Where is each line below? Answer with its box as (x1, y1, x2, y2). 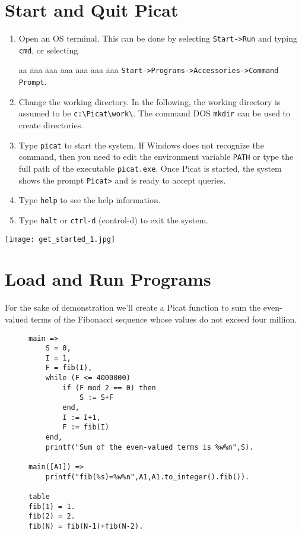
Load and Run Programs (5, 267, 211, 291)
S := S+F (79, 393, 114, 402)
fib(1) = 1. (28, 502, 75, 511)
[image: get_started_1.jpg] (5, 235, 116, 244)
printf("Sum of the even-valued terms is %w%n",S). (45, 443, 254, 451)
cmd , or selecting (18, 43, 78, 56)
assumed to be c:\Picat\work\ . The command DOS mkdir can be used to (18, 107, 291, 119)
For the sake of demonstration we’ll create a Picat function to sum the (5, 301, 261, 314)
